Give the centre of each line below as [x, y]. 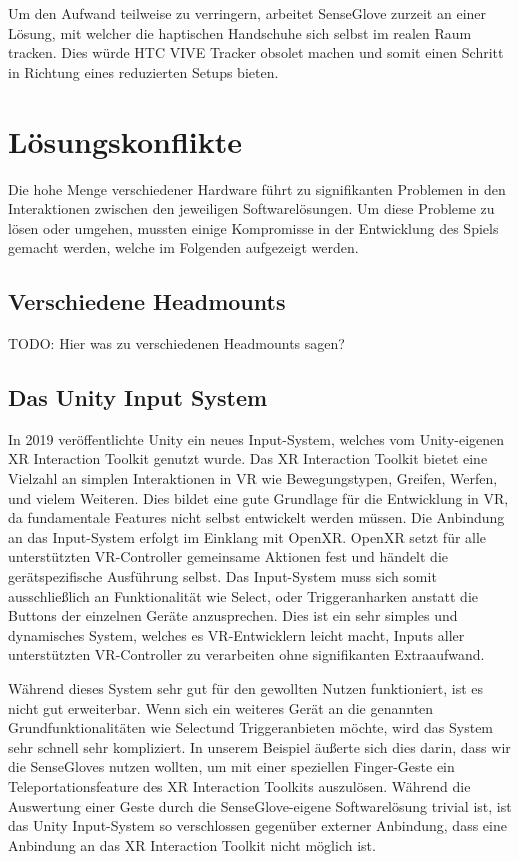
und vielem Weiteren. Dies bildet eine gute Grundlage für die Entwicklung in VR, [258, 497]
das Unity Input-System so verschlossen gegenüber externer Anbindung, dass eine [257, 825]
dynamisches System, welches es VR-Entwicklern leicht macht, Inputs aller [236, 634]
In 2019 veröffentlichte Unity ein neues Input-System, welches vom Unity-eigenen [256, 438]
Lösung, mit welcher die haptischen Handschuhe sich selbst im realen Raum [240, 32]
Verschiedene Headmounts [147, 301]
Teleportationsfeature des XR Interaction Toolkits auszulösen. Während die [239, 785]
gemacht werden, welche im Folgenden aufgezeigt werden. [183, 247]
